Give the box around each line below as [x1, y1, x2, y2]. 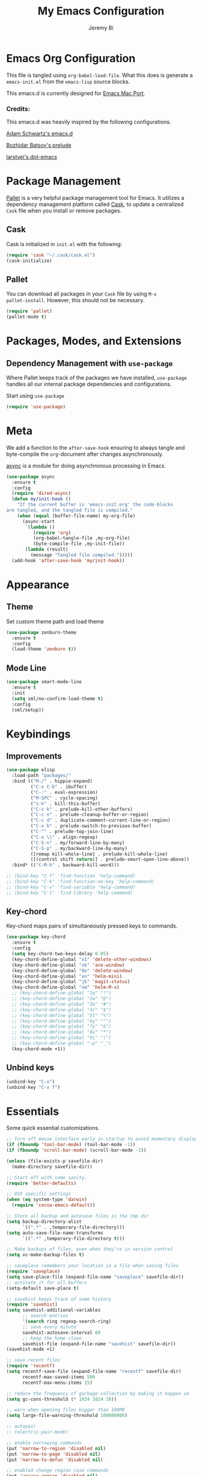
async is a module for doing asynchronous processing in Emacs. [6, 462, 167, 469]
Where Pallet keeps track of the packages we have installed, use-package [6, 374, 187, 382]
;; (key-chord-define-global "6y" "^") [11, 1018, 112, 1024]
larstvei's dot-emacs [6, 153, 57, 160]
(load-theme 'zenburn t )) [11, 646, 77, 653]
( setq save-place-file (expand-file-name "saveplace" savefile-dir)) [6, 1274, 185, 1280]
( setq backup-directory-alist [6, 1218, 82, 1224]
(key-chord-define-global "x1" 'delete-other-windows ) [11, 956, 152, 963]
